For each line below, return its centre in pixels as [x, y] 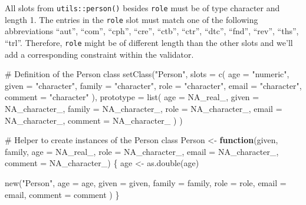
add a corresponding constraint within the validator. [99, 54]
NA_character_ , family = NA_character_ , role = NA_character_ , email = [144, 108]
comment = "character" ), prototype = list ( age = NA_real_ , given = [132, 97]
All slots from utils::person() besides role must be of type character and [142, 8]
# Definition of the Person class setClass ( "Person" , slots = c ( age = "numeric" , [147, 74]
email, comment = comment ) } [62, 194]
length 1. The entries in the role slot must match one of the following [131, 19]
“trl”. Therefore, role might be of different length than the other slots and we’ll [149, 42]
